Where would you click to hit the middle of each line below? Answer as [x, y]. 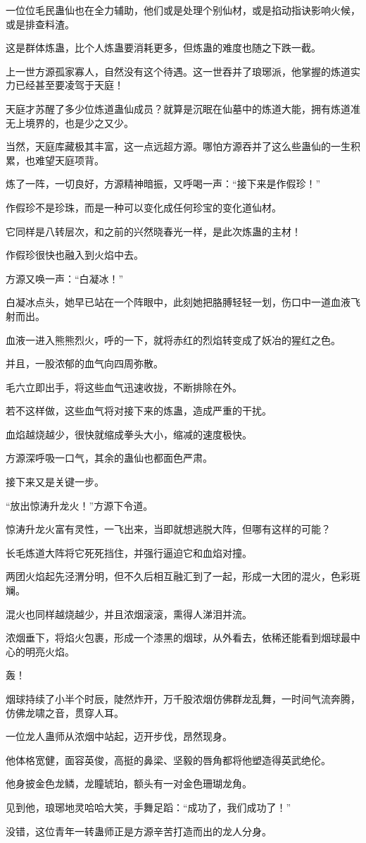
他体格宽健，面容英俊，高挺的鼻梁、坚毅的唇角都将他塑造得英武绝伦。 [168, 759]
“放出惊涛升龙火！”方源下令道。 [80, 505]
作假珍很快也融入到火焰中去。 [75, 255]
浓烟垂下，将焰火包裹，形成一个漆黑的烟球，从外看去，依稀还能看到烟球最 [178, 638]
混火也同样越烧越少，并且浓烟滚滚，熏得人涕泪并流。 [129, 614]
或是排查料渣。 [40, 24]
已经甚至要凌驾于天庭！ [69, 85]
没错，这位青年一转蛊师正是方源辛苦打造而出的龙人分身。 [139, 831]
